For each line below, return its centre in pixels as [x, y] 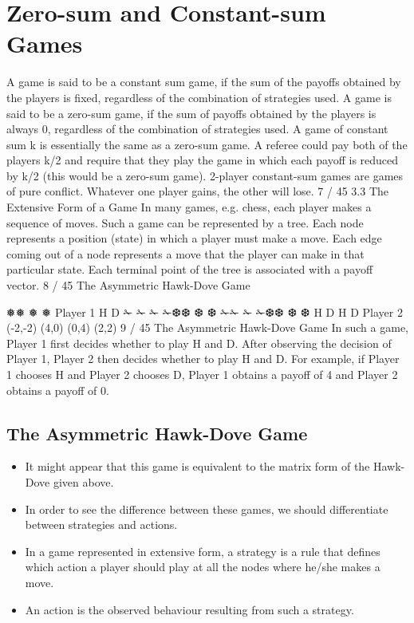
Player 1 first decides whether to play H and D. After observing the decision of [199, 343]
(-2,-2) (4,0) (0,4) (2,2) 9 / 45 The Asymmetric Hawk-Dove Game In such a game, [207, 327]
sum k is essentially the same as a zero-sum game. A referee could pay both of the [207, 144]
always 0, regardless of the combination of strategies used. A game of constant [197, 129]
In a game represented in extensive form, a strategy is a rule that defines [203, 551]
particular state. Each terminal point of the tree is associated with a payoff [190, 269]
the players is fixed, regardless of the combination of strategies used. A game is [199, 97]
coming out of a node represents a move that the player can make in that [185, 253]
